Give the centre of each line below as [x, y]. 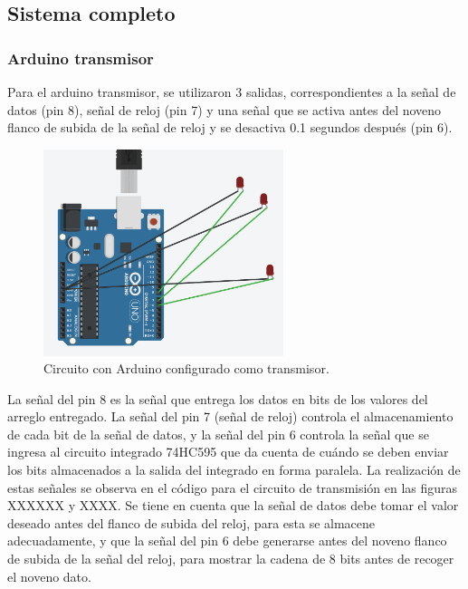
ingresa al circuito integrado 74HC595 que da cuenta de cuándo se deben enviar [228, 452]
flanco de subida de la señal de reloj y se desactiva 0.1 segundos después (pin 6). [230, 127]
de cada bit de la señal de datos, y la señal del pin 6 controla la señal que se [218, 434]
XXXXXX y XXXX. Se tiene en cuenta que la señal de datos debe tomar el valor [233, 505]
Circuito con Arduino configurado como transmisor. [186, 368]
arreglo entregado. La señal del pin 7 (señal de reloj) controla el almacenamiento [230, 416]
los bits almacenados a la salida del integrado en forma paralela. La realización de [234, 470]
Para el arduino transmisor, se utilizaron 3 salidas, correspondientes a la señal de [232, 92]
